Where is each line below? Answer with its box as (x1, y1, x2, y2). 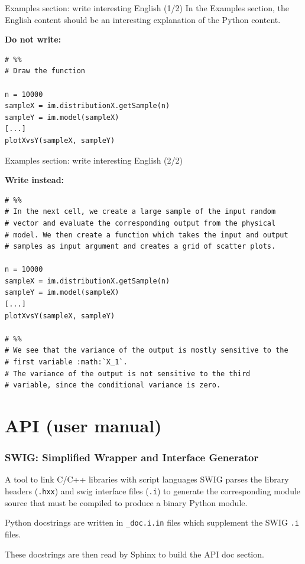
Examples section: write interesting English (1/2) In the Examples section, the (5, 2, 289, 14)
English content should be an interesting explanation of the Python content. (5, 13, 281, 25)
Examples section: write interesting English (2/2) (5, 154, 183, 166)
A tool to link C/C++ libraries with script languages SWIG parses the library (5, 473, 289, 485)
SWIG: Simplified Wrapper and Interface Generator (5, 450, 259, 465)
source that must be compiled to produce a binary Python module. (5, 496, 248, 508)
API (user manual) (5, 413, 162, 437)
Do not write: (5, 33, 61, 45)
